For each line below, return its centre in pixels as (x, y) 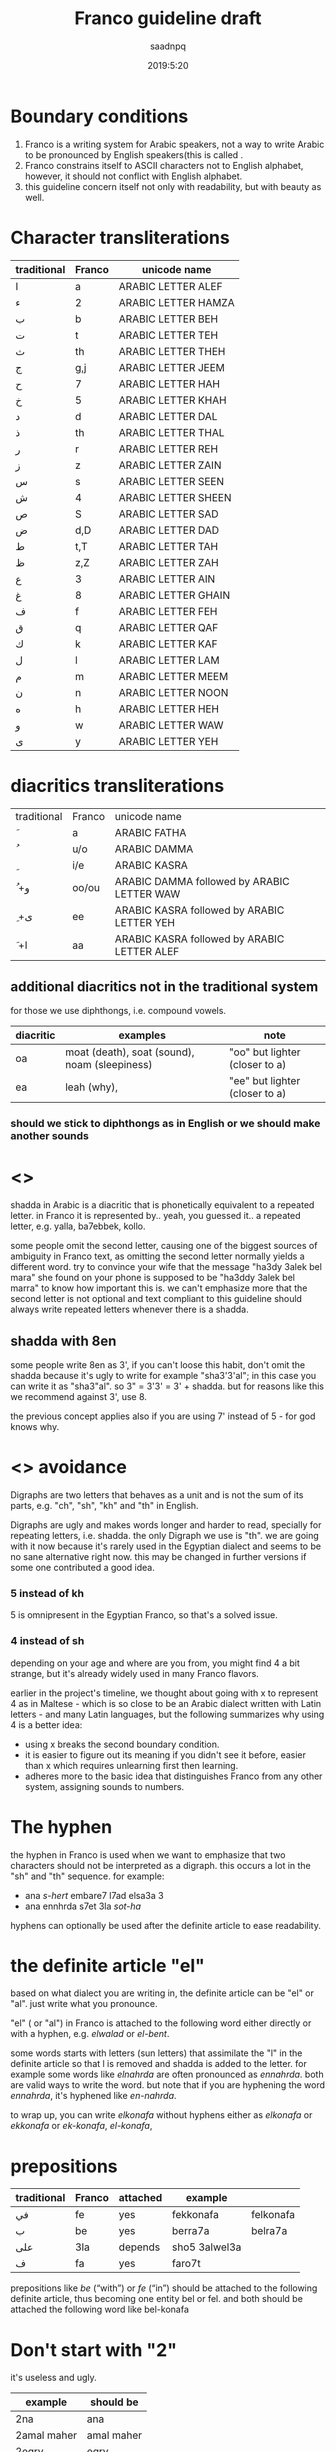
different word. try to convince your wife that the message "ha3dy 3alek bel (166, 1267)
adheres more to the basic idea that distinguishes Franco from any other (173, 1776)
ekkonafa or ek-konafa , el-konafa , (81, 2126)
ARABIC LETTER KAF (168, 644)
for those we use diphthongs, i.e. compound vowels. (118, 1011)
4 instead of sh (47, 1641)
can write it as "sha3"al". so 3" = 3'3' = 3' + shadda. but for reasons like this (167, 1386)
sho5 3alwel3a (206, 2247)
